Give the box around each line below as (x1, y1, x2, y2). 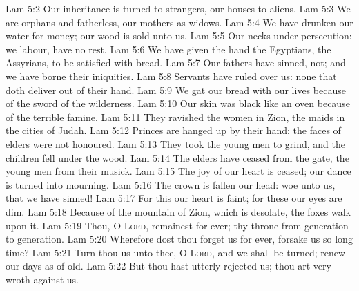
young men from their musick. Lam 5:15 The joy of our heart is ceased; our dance (6, 164, 351, 178)
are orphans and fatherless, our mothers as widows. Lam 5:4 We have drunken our (6, 15, 353, 29)
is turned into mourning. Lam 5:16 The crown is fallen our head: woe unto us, (6, 177, 336, 191)
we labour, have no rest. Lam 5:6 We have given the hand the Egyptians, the (6, 41, 331, 56)
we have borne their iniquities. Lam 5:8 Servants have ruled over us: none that (6, 68, 337, 83)
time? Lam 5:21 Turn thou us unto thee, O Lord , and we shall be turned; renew (6, 245, 346, 259)
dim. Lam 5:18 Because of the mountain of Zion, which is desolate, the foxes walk (6, 204, 351, 218)
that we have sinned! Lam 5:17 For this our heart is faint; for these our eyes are (6, 191, 342, 205)
